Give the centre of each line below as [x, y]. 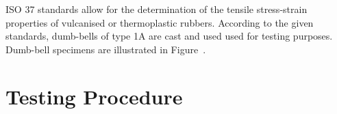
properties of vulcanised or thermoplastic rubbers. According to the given [160, 22]
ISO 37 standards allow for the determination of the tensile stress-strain [157, 9]
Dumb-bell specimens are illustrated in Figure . [106, 49]
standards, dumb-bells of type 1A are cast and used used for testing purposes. [169, 36]
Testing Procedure [94, 96]
